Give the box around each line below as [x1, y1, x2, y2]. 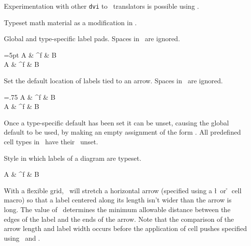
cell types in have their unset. [4, 137, 98, 146]
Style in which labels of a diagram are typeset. [4, 153, 142, 163]
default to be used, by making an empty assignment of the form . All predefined [4, 127, 241, 137]
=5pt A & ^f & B [4, 49, 57, 60]
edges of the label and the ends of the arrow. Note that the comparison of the [4, 214, 234, 224]
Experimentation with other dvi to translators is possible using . [4, 1, 199, 11]
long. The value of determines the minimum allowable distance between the [4, 204, 231, 214]
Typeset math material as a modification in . [4, 17, 137, 27]
